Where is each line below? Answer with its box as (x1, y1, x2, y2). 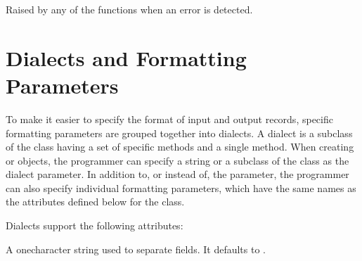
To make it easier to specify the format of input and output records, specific (6, 111, 333, 126)
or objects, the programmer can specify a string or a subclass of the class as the (6, 153, 349, 167)
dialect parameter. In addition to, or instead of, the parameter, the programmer (6, 167, 349, 182)
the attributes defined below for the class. (6, 194, 185, 209)
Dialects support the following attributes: (6, 218, 183, 233)
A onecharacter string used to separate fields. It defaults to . (6, 241, 266, 256)
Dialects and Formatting (6, 43, 247, 72)
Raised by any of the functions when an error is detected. (6, 2, 253, 16)
